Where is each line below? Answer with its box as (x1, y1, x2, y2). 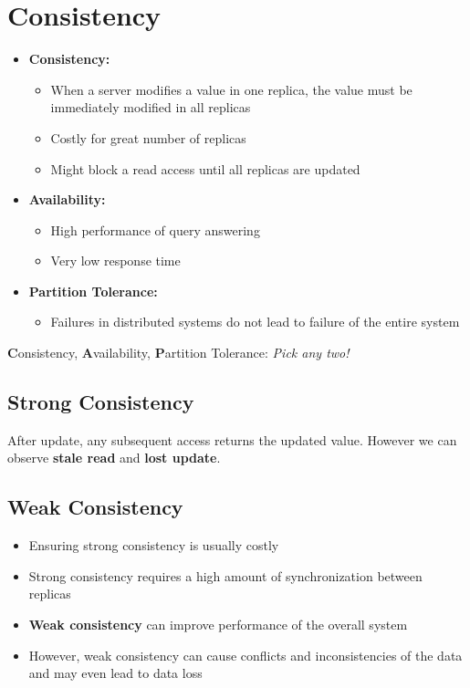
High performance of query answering (50, 220, 260, 239)
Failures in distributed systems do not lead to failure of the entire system (50, 312, 460, 331)
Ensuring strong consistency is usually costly (28, 536, 279, 555)
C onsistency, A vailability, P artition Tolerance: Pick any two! (7, 343, 350, 362)
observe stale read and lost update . (7, 448, 221, 467)
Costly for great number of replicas (50, 128, 246, 147)
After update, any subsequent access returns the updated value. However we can (7, 430, 457, 449)
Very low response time (50, 251, 181, 270)
